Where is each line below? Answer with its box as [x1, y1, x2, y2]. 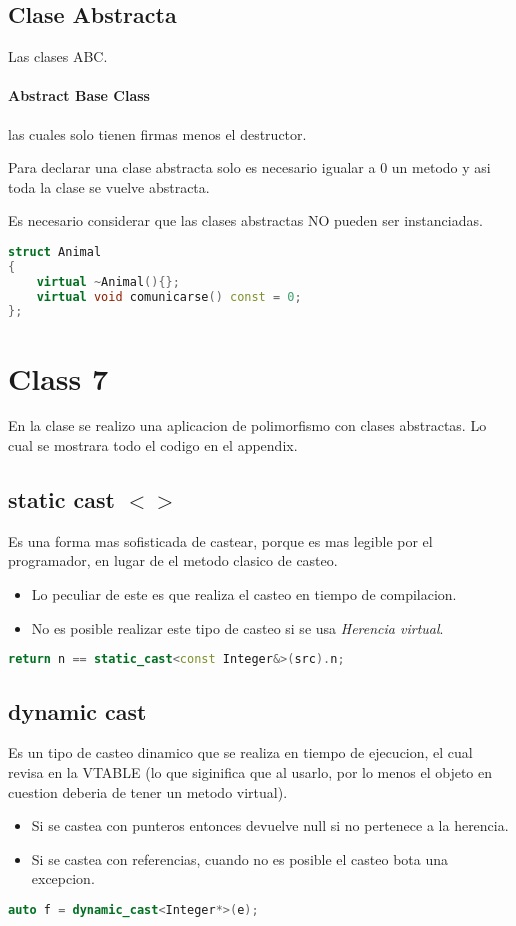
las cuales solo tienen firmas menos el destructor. [8, 123, 307, 144]
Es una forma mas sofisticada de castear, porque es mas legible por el [8, 530, 433, 551]
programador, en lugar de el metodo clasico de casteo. [8, 550, 338, 571]
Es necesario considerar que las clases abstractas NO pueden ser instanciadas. [8, 210, 483, 231]
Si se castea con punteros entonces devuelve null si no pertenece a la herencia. [31, 815, 509, 836]
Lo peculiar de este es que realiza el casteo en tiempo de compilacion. [31, 584, 457, 605]
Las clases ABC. [8, 46, 108, 67]
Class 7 [8, 357, 109, 398]
